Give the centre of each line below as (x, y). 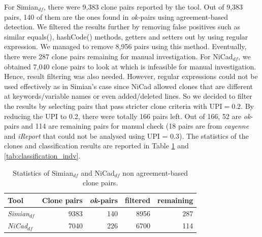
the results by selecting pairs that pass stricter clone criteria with (106, 106)
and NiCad (98, 172)
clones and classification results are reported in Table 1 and (96, 146)
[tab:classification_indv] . (42, 155)
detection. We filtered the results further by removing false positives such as (122, 27)
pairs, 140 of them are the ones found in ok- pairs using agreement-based (116, 16)
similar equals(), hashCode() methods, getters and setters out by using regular (126, 36)
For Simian (21, 7)
